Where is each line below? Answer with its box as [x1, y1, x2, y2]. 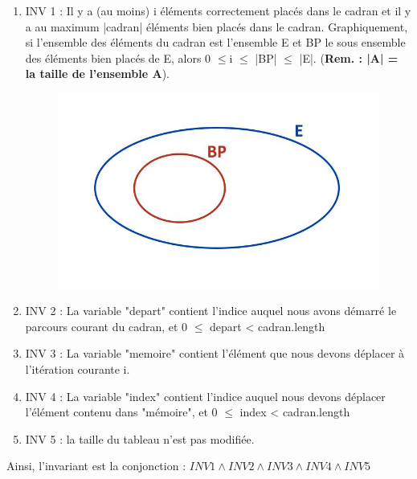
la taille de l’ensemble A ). [25, 65, 170, 82]
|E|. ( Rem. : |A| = [299, 49, 399, 66]
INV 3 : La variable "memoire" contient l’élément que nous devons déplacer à [25, 345, 405, 362]
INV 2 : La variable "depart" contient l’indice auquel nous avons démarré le [25, 302, 397, 319]
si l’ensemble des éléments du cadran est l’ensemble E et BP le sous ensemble [25, 34, 406, 51]
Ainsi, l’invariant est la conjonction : [6, 457, 186, 474]
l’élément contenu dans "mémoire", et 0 [25, 403, 218, 420]
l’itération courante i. [25, 361, 130, 378]
